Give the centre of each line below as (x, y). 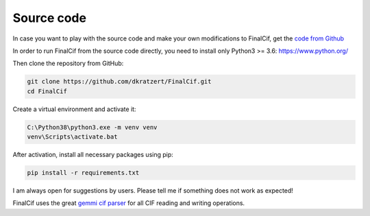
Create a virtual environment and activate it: (74, 109)
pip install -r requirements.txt (83, 173)
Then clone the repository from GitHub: (68, 63)
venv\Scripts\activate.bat (72, 137)
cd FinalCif (47, 91)
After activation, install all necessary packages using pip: (93, 155)
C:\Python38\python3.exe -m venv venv (92, 127)
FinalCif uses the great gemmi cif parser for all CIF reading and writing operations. (129, 203)
